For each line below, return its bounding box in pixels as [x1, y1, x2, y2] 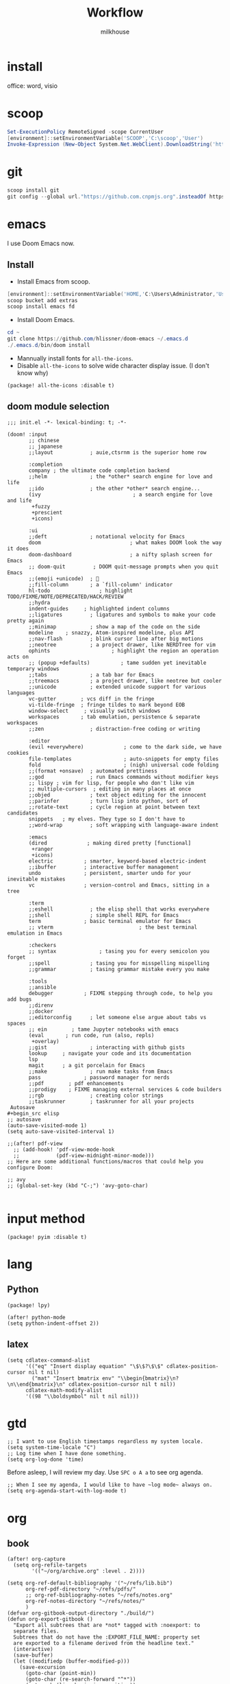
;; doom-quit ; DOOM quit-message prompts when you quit [28, 563, 219, 570]
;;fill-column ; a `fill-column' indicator [28, 581, 173, 588]
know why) [16, 369, 49, 377]
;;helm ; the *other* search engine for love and [28, 473, 213, 480]
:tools [28, 977, 48, 985]
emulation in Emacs [7, 929, 63, 937]
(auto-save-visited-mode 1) [7, 1122, 88, 1129]
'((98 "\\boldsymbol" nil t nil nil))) [25, 1393, 139, 1400]
